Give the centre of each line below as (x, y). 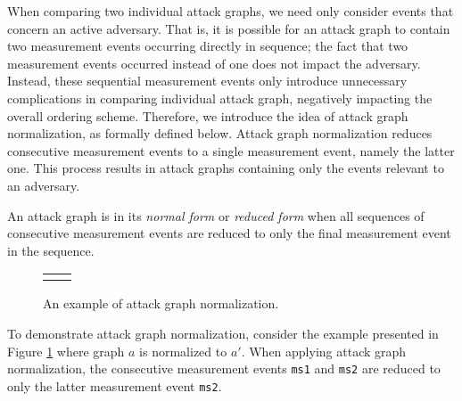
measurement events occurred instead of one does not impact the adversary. (214, 63)
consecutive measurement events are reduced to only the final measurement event (229, 233)
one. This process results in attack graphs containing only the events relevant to (226, 168)
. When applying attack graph (324, 351)
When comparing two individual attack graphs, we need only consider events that (231, 11)
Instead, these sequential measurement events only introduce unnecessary (207, 81)
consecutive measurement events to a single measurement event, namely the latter (231, 150)
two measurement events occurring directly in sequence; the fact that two (208, 46)
